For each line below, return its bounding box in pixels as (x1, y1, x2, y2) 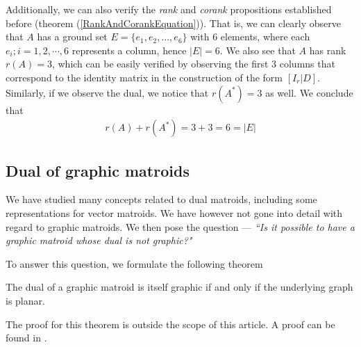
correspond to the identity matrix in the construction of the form (6, 70, 283, 84)
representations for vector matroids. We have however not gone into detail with (6, 205, 343, 220)
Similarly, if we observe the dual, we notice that (6, 85, 209, 99)
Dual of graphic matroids (6, 159, 190, 181)
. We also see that (219, 42, 296, 57)
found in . (6, 330, 47, 345)
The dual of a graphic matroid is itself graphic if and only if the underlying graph (6, 280, 353, 294)
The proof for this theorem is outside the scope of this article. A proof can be (6, 316, 335, 331)
